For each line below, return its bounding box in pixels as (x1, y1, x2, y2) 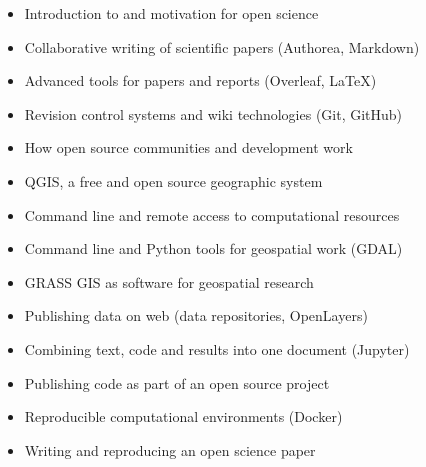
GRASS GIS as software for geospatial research (24, 271, 314, 292)
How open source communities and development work (24, 137, 353, 158)
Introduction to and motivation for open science (24, 3, 319, 23)
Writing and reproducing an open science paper (24, 439, 316, 460)
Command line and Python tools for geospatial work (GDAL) (24, 238, 403, 259)
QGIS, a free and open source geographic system (24, 170, 323, 191)
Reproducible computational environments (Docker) (24, 406, 343, 427)
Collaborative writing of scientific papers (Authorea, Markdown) (24, 36, 420, 57)
